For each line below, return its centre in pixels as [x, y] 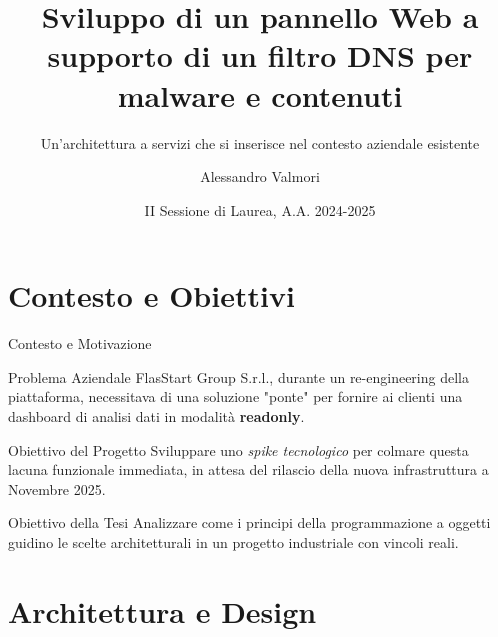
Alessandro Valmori [260, 176]
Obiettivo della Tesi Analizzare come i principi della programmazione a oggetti [249, 522]
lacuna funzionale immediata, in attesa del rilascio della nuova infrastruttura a [248, 469]
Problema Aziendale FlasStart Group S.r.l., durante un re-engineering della [238, 376]
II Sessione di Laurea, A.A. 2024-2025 [260, 209]
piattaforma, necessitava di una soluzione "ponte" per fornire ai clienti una [235, 396]
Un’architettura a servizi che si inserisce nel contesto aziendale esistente [260, 142]
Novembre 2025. [57, 488]
